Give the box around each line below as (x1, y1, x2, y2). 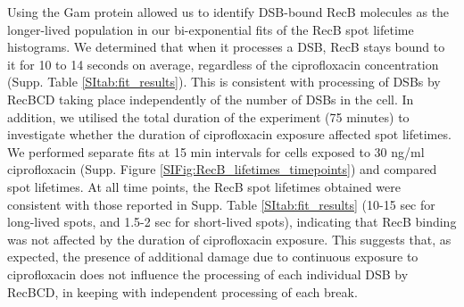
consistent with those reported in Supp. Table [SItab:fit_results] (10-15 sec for (7, 195, 435, 213)
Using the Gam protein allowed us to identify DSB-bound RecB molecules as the (7, 3, 450, 21)
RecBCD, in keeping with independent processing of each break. (7, 282, 358, 301)
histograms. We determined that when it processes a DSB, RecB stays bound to (7, 37, 445, 56)
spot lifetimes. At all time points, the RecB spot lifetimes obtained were (7, 177, 401, 195)
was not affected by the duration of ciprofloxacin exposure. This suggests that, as (7, 229, 452, 248)
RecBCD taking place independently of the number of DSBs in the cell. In (7, 89, 414, 108)
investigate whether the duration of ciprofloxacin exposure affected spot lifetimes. (7, 125, 452, 144)
